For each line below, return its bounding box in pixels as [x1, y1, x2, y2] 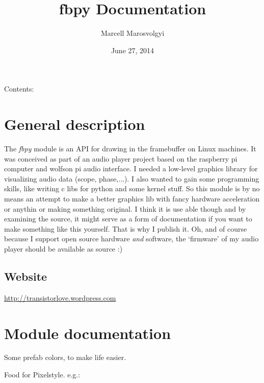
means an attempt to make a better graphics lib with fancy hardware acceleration [4, 193, 260, 204]
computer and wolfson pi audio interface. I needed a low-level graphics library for [4, 163, 258, 174]
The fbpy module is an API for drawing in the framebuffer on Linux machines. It [4, 143, 256, 154]
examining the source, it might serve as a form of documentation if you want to [4, 213, 252, 224]
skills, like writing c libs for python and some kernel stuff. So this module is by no [4, 183, 260, 194]
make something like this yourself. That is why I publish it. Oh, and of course [4, 223, 247, 234]
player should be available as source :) [4, 243, 123, 254]
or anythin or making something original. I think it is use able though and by [4, 203, 246, 214]
